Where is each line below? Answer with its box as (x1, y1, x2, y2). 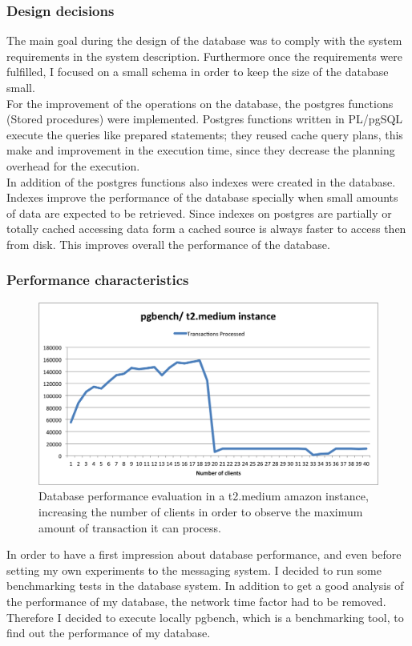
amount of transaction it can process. (38, 519, 221, 536)
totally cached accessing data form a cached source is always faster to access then (6, 220, 406, 237)
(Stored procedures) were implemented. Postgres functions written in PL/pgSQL (6, 110, 403, 127)
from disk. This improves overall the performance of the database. (6, 235, 330, 252)
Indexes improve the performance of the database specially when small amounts (6, 189, 398, 206)
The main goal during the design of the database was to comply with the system (6, 32, 402, 49)
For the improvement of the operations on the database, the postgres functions (6, 94, 394, 111)
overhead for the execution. (6, 157, 140, 174)
